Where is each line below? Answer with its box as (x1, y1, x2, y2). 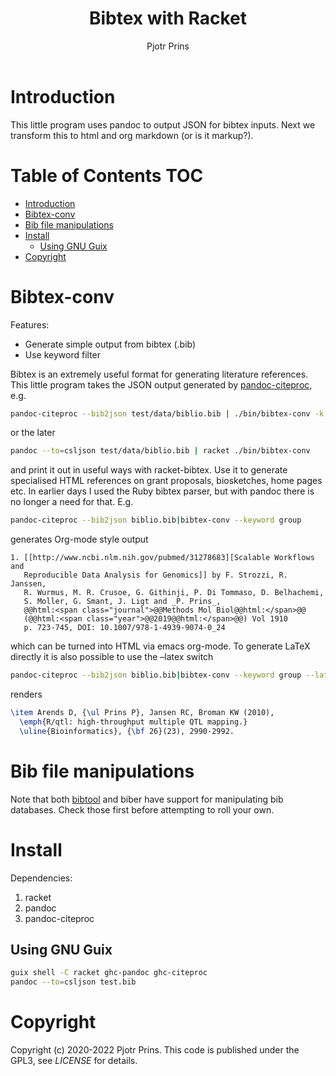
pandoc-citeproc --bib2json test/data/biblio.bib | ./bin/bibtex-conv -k (10, 408, 325, 419)
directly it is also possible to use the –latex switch (10, 651, 214, 663)
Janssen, (10, 579, 47, 589)
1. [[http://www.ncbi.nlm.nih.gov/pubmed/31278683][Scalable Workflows (10, 553, 315, 563)
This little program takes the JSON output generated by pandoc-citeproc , (10, 378, 313, 391)
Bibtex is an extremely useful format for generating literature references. (10, 368, 309, 380)
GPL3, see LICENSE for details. (10, 1055, 138, 1067)
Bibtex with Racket (88, 7, 248, 30)
